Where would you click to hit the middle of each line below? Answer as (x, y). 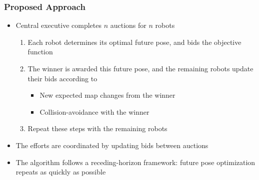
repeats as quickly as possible (61, 172)
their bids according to (62, 78)
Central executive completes (58, 25)
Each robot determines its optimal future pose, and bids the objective (134, 42)
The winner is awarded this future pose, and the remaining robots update (140, 68)
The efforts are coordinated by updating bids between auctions (112, 145)
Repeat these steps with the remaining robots (97, 128)
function (40, 52)
